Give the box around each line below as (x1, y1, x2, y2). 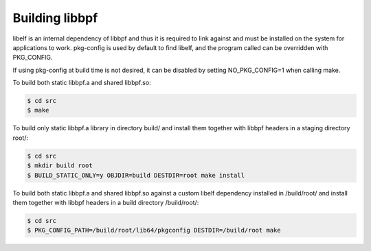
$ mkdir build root (27, 162, 93, 169)
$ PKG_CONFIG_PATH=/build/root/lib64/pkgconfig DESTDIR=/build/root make (27, 226, 281, 235)
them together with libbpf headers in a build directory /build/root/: (12, 199, 199, 206)
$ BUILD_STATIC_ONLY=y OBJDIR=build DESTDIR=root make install (27, 171, 245, 179)
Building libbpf (12, 10, 98, 25)
